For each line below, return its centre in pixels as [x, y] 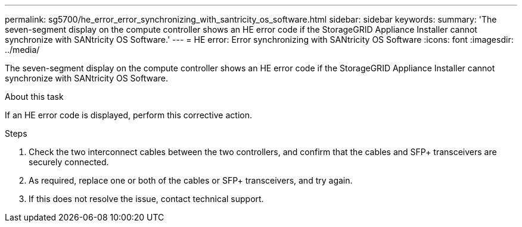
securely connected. [69, 162]
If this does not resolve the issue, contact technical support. [146, 199]
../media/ [22, 50]
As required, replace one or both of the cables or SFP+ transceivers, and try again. [191, 180]
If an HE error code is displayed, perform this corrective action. [128, 115]
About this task [34, 97]
